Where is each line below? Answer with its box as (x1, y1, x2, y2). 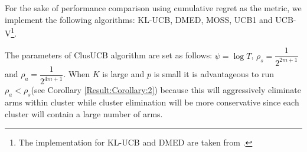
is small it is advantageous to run (153, 68, 274, 80)
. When (63, 68, 90, 80)
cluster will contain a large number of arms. (5, 107, 163, 120)
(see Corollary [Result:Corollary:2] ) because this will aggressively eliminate (31, 84, 301, 96)
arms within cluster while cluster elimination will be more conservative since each (5, 96, 299, 108)
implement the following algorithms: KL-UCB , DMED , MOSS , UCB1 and (5, 13, 273, 25)
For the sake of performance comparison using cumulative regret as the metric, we (5, 2, 302, 14)
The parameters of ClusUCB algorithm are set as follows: (5, 49, 213, 61)
